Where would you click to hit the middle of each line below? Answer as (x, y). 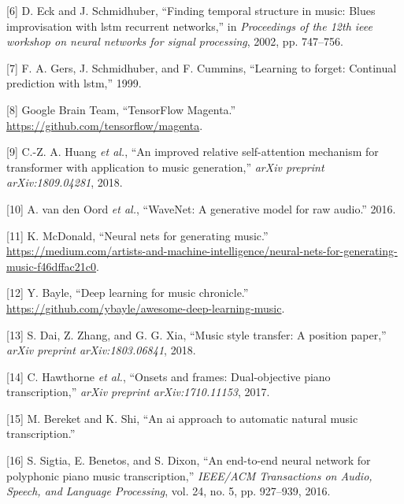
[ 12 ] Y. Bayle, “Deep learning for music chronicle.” (128, 293)
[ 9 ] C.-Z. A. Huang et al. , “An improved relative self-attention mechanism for (193, 152)
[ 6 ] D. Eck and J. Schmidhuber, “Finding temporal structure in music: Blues (191, 10)
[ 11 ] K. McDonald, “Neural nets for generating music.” (137, 235)
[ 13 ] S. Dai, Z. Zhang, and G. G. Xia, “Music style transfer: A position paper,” (196, 334)
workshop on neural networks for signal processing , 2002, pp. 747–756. (175, 41)
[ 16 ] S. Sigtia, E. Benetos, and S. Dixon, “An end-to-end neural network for (189, 460)
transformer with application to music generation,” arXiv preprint (165, 167)
